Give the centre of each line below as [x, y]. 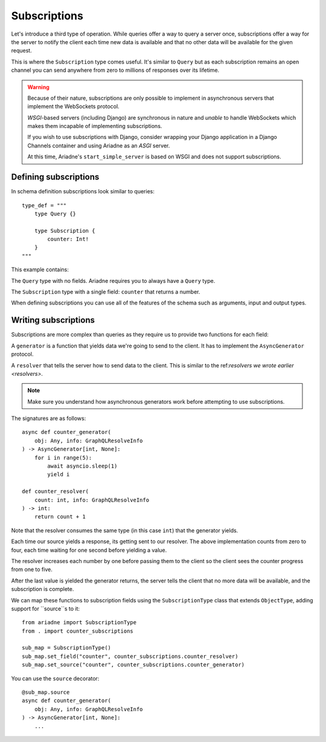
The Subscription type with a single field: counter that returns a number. [106, 292]
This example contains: [40, 269]
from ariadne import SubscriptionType [79, 623]
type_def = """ [44, 205]
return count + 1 [60, 517]
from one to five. [32, 569]
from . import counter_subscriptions [78, 631]
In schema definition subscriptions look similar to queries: [83, 192]
